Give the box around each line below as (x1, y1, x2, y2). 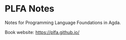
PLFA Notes (5, 3, 55, 14)
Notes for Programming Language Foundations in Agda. (5, 19, 121, 25)
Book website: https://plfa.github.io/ (5, 29, 79, 35)
